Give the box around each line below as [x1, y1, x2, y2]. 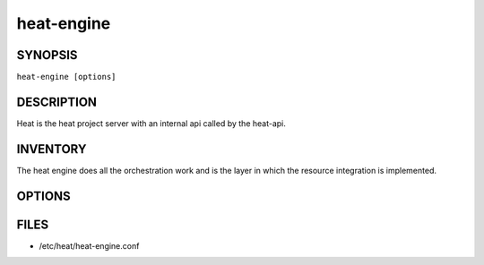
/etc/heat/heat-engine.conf [39, 240, 140, 251]
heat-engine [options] [16, 72, 117, 82]
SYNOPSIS [16, 47, 78, 63]
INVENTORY [16, 141, 87, 157]
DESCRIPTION [16, 94, 98, 109]
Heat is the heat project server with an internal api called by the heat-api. [16, 117, 287, 129]
